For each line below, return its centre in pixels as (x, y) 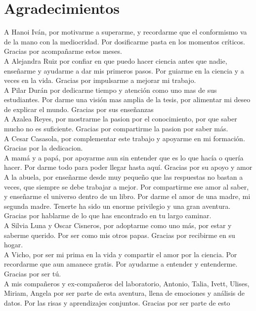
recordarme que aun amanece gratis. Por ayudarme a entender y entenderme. (121, 264)
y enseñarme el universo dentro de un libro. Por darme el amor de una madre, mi (127, 196)
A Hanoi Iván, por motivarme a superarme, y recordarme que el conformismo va (126, 32)
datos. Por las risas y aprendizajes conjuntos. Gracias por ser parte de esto (117, 302)
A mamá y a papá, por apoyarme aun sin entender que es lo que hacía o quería (124, 157)
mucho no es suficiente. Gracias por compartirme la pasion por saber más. (116, 129)
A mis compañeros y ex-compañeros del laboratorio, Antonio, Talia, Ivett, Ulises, (127, 283)
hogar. (14, 245)
